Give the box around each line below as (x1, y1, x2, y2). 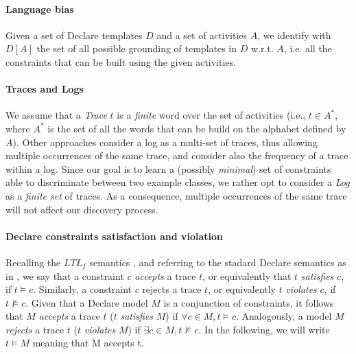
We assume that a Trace (5, 108, 107, 122)
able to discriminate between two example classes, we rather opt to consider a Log (5, 175, 350, 189)
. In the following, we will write (198, 322, 330, 336)
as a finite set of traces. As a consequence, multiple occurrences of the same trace (5, 188, 347, 202)
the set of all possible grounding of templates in (36, 41, 237, 56)
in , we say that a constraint (5, 268, 124, 283)
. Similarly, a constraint (33, 282, 132, 296)
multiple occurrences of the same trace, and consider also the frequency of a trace (5, 148, 348, 163)
